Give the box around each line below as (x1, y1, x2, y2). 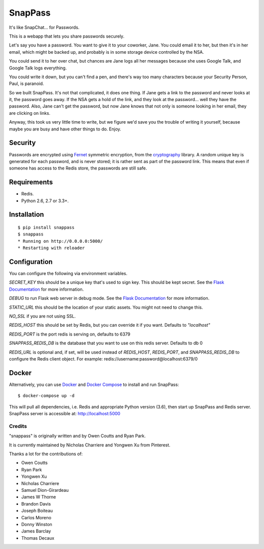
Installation (9, 211, 44, 219)
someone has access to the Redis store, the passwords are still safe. (9, 165, 147, 171)
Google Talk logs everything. (9, 65, 67, 71)
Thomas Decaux (21, 535, 55, 541)
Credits (9, 422, 27, 429)
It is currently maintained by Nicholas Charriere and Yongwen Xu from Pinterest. (9, 442, 171, 448)
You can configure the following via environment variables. (9, 271, 128, 276)
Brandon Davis (21, 501, 51, 507)
